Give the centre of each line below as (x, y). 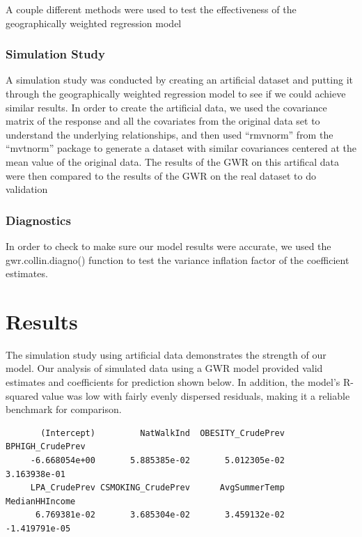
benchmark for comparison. (64, 409)
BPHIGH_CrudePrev (46, 447)
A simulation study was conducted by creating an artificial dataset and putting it (179, 80)
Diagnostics (38, 220)
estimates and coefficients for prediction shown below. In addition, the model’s (173, 382)
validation (27, 189)
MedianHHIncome (41, 501)
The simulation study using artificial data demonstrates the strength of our (166, 354)
